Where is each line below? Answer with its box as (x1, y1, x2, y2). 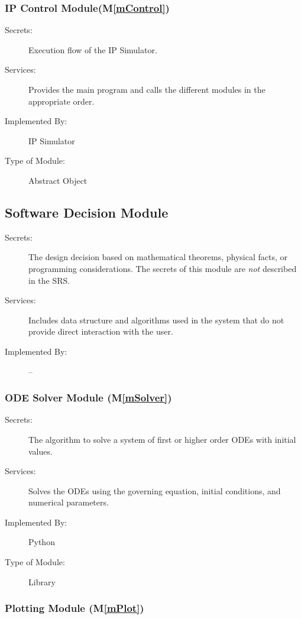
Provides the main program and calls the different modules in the (28, 83, 266, 95)
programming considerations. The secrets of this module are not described (28, 262, 297, 274)
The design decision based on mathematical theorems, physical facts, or (28, 251, 288, 263)
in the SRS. (28, 274, 70, 286)
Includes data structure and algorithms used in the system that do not (28, 313, 284, 326)
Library (28, 575, 56, 588)
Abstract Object (28, 174, 88, 186)
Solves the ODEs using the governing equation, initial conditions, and (28, 484, 281, 497)
